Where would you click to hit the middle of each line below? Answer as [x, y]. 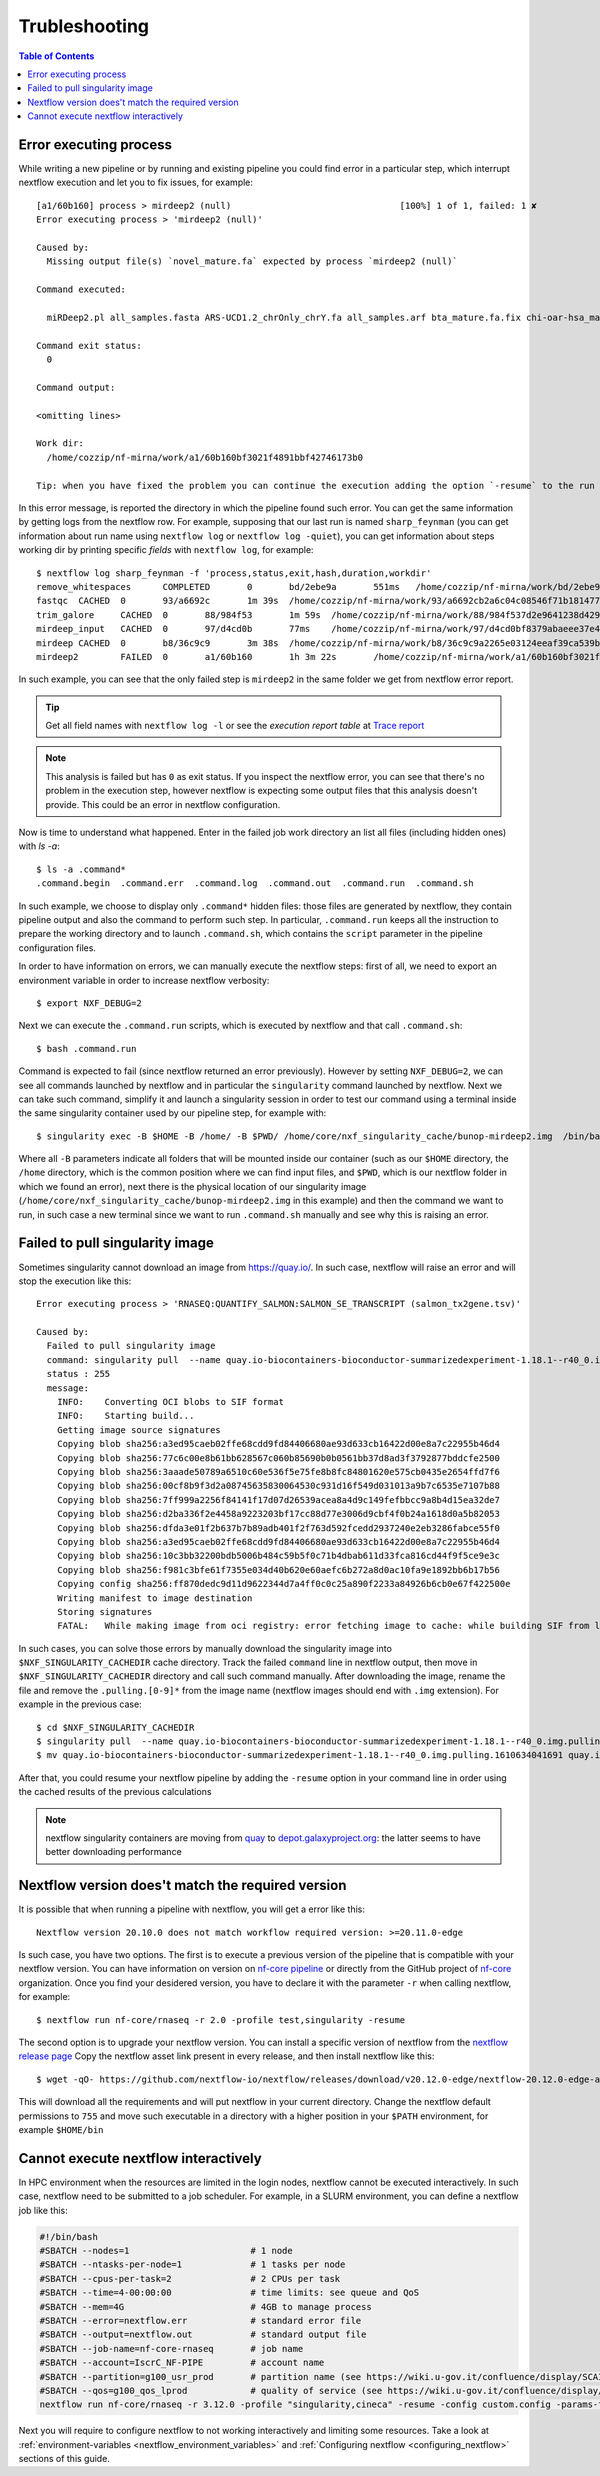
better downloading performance [113, 1852]
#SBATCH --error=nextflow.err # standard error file [200, 2320]
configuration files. [57, 947]
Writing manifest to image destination [154, 1598]
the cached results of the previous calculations [115, 1792]
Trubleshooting [84, 26]
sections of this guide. [64, 2459]
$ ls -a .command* [81, 869]
